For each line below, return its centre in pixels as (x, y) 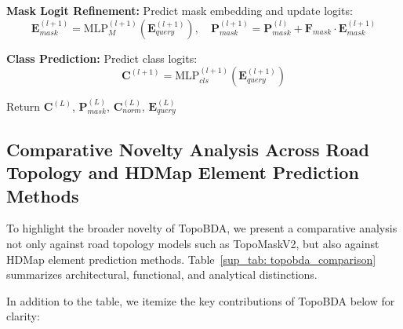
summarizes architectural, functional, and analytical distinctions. (162, 274)
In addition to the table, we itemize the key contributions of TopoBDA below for (201, 300)
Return (24, 106)
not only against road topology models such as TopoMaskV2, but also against (193, 244)
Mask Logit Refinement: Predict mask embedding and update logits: (180, 10)
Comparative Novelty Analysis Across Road (188, 149)
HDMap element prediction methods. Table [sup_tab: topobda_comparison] (191, 259)
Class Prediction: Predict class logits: (102, 58)
